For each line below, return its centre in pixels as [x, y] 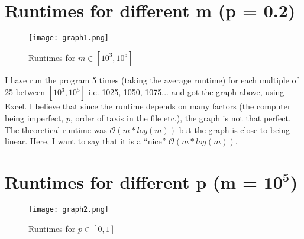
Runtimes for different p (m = [131, 181]
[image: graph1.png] [69, 38]
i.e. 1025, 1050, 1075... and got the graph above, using [186, 92]
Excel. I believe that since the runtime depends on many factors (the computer [148, 106]
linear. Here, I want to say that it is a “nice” [85, 141]
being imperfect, [34, 117]
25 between [25, 92]
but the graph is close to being [235, 129]
